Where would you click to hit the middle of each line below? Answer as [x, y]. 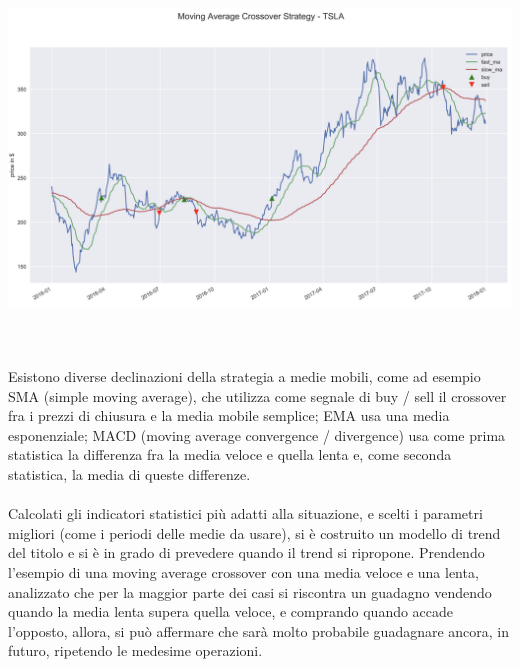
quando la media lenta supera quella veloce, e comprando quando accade [231, 611]
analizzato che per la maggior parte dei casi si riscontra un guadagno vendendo [250, 591]
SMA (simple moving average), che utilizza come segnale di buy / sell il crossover [257, 395]
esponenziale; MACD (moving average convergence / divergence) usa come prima [257, 434]
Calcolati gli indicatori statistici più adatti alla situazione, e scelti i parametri [245, 513]
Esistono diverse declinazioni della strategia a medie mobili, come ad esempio [244, 376]
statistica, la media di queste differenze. [129, 473]
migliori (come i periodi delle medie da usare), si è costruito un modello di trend [254, 532]
